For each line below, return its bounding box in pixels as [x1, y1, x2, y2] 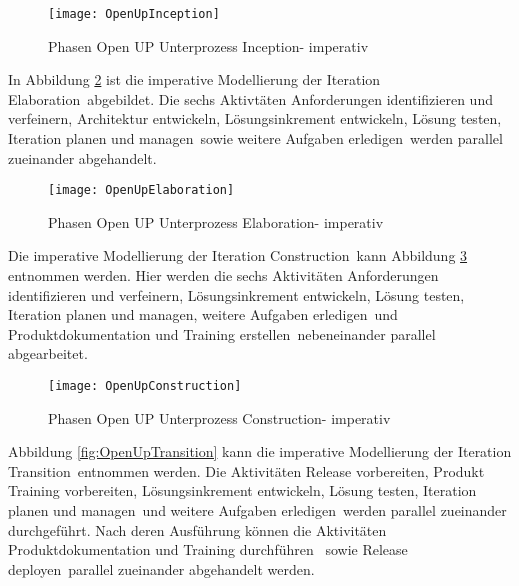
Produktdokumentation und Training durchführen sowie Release [8, 539, 408, 560]
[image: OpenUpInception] [48, 7, 220, 21]
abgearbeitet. [8, 343, 88, 364]
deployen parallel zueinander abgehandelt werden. [8, 558, 315, 579]
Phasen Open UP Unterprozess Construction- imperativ [48, 407, 391, 428]
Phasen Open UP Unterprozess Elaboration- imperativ [48, 211, 384, 232]
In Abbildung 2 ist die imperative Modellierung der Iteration [8, 69, 381, 90]
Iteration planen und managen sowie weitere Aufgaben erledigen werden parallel [8, 128, 503, 149]
